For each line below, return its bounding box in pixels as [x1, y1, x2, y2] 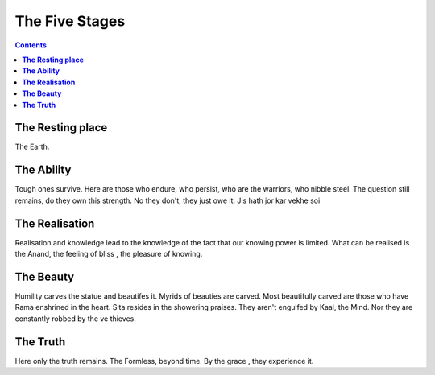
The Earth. [14, 142, 50, 152]
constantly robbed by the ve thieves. [14, 314, 137, 323]
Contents [14, 40, 48, 50]
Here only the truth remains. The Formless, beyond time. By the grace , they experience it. [14, 356, 314, 365]
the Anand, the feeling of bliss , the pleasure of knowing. [14, 249, 203, 258]
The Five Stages [14, 12, 126, 30]
